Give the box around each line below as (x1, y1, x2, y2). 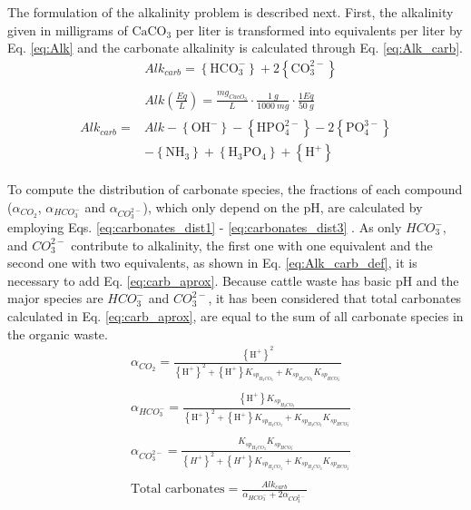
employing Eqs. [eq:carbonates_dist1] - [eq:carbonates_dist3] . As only (7, 218, 402, 237)
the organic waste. (7, 324, 108, 343)
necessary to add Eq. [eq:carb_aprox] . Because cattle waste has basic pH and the (7, 270, 459, 289)
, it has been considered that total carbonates (208, 289, 462, 308)
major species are (7, 289, 103, 308)
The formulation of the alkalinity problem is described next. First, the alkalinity (7, 3, 454, 21)
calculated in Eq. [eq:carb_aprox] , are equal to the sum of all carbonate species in (7, 306, 464, 325)
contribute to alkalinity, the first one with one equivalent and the (71, 235, 433, 254)
